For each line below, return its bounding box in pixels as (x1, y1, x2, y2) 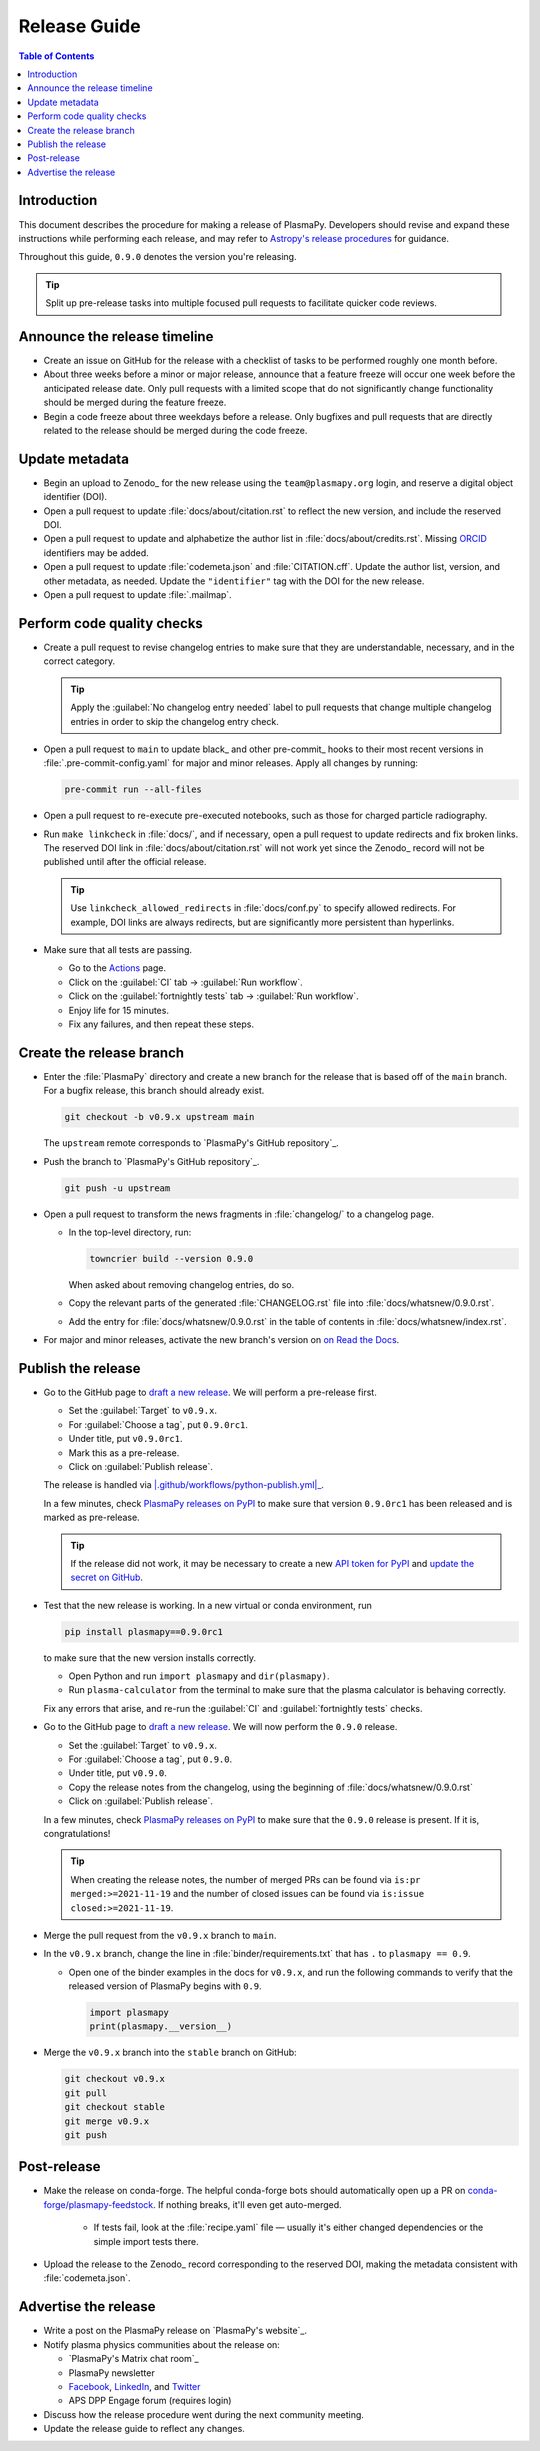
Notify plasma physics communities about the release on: (43, 2338, 280, 2350)
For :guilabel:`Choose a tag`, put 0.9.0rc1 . (68, 1418, 249, 1430)
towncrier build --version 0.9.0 (89, 1253, 254, 1264)
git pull (64, 2087, 108, 2099)
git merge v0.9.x (64, 2115, 150, 2127)
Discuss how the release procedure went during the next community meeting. (43, 2408, 365, 2420)
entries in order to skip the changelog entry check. (70, 715, 279, 727)
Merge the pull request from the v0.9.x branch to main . (43, 1929, 277, 1941)
